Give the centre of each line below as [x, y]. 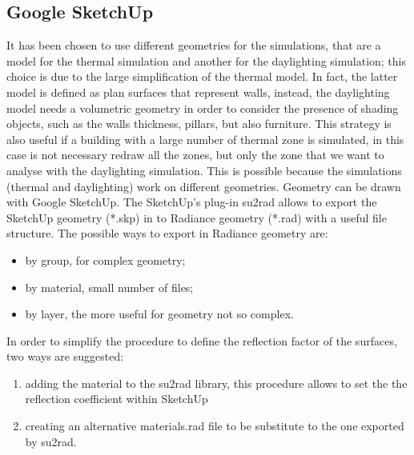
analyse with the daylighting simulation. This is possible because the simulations [204, 170]
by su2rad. [51, 441]
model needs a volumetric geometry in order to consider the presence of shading [203, 108]
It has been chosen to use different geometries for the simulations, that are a [194, 45]
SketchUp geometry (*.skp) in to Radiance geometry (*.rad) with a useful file [197, 217]
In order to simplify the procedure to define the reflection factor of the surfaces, [202, 340]
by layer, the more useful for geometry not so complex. [159, 314]
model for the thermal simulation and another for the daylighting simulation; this [206, 60]
